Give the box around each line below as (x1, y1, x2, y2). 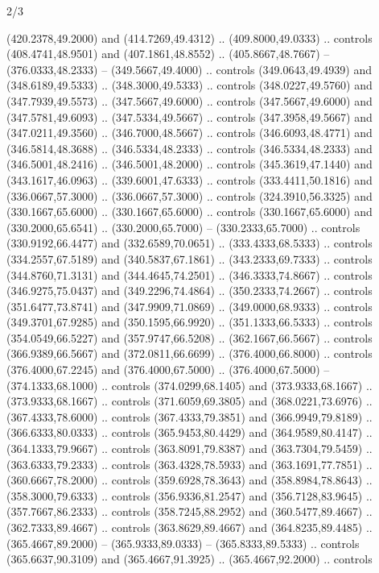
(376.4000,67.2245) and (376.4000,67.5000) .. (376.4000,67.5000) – (6, 361, 330, 378)
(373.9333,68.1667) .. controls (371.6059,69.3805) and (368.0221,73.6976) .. (6, 392, 373, 409)
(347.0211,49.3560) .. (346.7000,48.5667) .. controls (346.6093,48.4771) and (6, 124, 373, 141)
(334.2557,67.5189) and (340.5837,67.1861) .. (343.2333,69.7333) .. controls (6, 250, 373, 267)
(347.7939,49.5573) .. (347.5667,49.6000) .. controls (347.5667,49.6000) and (6, 92, 373, 109)
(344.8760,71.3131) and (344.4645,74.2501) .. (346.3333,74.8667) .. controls (6, 266, 373, 283)
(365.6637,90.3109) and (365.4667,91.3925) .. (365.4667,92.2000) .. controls (6, 550, 373, 567)
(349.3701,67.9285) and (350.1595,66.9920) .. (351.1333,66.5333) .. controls (6, 313, 373, 330)
